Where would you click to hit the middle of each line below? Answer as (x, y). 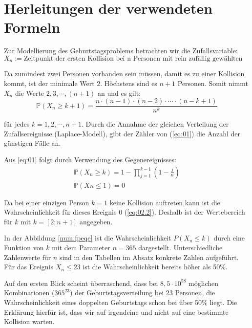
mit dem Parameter (81, 248)
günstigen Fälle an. (32, 143)
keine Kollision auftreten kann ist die (165, 202)
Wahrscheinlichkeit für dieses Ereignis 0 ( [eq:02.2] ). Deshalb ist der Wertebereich (125, 212)
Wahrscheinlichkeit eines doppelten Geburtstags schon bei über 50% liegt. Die (121, 302)
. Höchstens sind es (129, 83)
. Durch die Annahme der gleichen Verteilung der (155, 124)
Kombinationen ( (29, 293)
